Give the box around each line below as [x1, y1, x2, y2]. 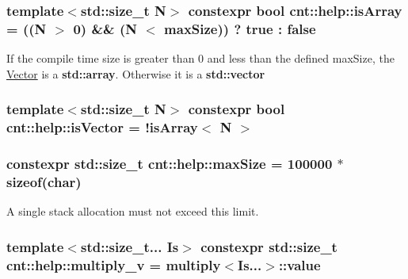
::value [278, 254, 321, 274]
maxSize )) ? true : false [164, 18, 316, 38]
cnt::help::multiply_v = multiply [6, 254, 221, 274]
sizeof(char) [6, 171, 82, 191]
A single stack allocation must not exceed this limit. [6, 203, 259, 220]
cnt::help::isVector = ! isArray [6, 117, 198, 137]
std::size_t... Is [80, 236, 179, 256]
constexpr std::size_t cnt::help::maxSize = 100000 [6, 154, 333, 174]
